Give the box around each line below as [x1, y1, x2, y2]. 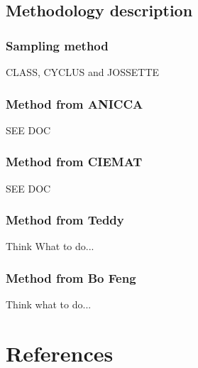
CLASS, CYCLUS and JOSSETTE [6, 65, 160, 79]
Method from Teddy [6, 211, 124, 229]
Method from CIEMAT [6, 153, 143, 171]
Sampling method [6, 36, 109, 54]
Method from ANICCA [6, 94, 143, 112]
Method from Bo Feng [6, 269, 136, 286]
